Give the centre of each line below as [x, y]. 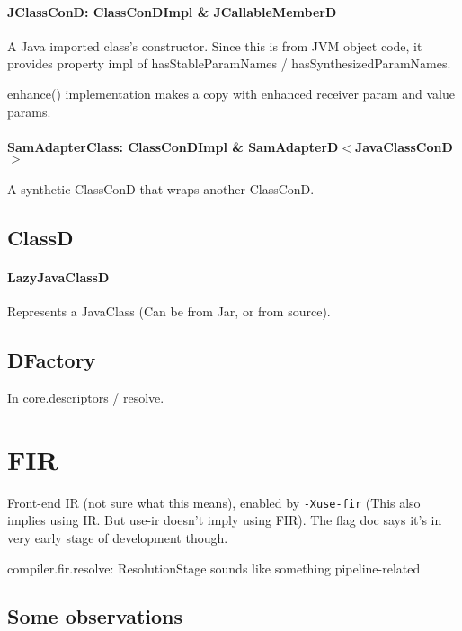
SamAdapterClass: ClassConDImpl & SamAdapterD [173, 146]
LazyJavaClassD [58, 276]
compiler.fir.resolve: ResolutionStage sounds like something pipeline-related [214, 568]
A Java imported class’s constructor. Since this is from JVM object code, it [215, 45]
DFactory [52, 360]
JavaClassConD [404, 146]
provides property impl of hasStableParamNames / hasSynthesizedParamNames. [229, 63]
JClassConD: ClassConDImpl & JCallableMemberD [172, 11]
